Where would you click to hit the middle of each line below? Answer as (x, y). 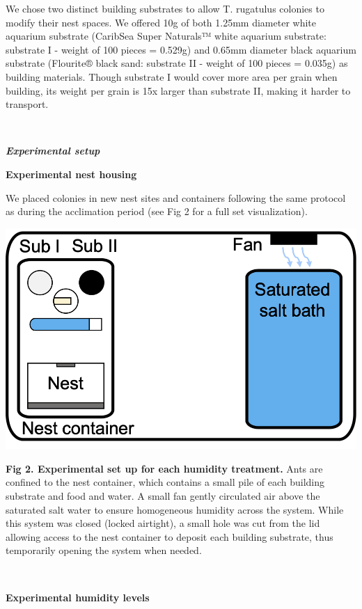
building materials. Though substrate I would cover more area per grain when (172, 76)
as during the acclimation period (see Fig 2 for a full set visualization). (157, 211)
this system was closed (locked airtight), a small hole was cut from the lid (163, 523)
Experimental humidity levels (78, 597)
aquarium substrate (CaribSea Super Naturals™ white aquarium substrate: (166, 36)
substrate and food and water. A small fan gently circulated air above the (163, 495)
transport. (27, 104)
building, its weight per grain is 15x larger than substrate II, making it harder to (178, 90)
